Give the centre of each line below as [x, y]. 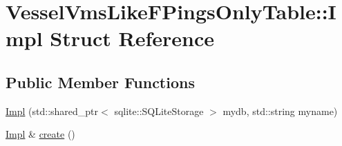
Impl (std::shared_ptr [52, 111]
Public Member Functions [100, 82]
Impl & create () [40, 134]
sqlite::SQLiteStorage [159, 111]
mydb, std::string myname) [280, 111]
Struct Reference [132, 38]
